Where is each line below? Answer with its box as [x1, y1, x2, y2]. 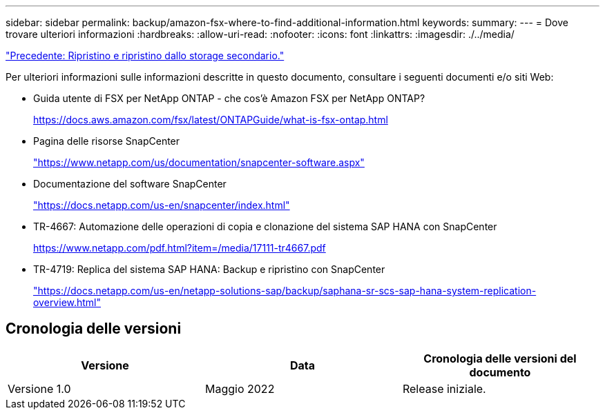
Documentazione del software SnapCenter [33, 178, 227, 190]
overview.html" [33, 296, 102, 308]
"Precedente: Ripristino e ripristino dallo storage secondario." [6, 50, 285, 61]
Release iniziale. [402, 381, 486, 396]
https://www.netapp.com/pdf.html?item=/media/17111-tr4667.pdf [33, 242, 326, 254]
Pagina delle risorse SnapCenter [33, 135, 180, 147]
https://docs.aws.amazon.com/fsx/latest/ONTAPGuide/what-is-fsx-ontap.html [33, 114, 388, 125]
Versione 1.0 [8, 381, 71, 396]
